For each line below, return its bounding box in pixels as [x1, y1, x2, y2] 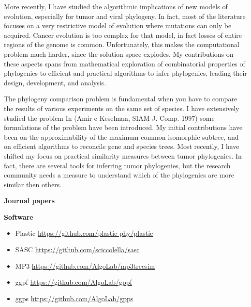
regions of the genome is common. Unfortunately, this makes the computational [4, 39, 239, 49]
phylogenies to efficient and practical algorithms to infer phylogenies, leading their [4, 68, 247, 78]
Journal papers [4, 195, 55, 206]
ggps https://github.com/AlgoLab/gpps [15, 293, 133, 303]
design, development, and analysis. [4, 77, 106, 87]
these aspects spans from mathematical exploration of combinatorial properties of [4, 58, 245, 68]
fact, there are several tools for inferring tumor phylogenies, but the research [4, 160, 231, 170]
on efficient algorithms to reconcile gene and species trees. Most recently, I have [4, 141, 239, 151]
